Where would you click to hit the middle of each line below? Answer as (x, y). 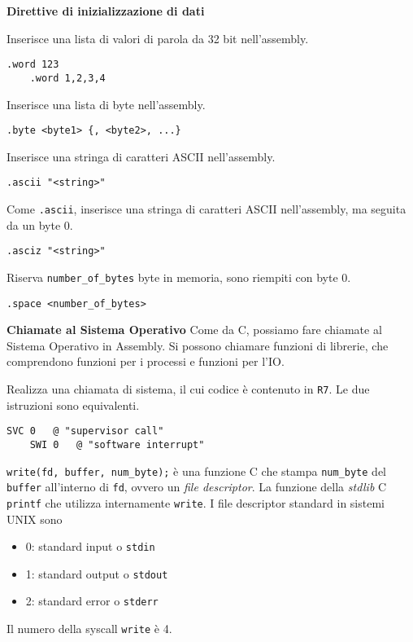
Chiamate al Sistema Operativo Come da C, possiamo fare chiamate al (194, 330)
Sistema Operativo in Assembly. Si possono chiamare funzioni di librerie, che (198, 345)
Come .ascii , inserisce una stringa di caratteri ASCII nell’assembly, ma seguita (206, 209)
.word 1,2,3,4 (67, 78)
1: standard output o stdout (97, 573)
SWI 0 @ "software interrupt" (117, 444)
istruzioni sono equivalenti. (73, 405)
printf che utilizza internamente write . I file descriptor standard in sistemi (196, 502)
